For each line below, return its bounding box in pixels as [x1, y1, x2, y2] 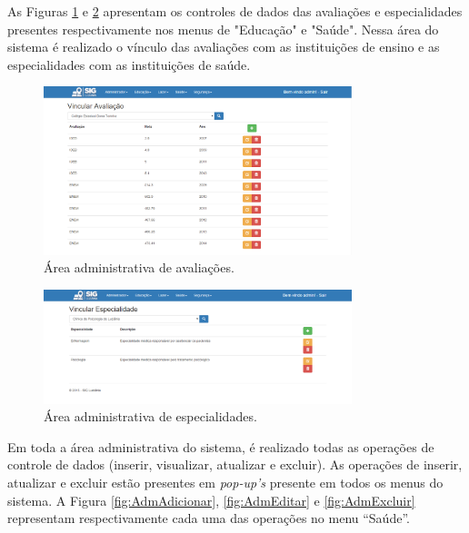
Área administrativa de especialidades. [44, 407, 257, 426]
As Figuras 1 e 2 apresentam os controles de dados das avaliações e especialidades [7, 2, 463, 20]
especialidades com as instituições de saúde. [7, 54, 251, 74]
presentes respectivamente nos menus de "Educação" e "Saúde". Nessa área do [7, 19, 439, 38]
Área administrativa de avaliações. [44, 258, 234, 277]
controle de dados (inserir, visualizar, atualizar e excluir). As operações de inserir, [7, 455, 463, 474]
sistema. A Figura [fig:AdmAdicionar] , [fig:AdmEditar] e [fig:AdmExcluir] [7, 490, 415, 509]
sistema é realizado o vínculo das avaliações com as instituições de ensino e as [7, 37, 440, 56]
